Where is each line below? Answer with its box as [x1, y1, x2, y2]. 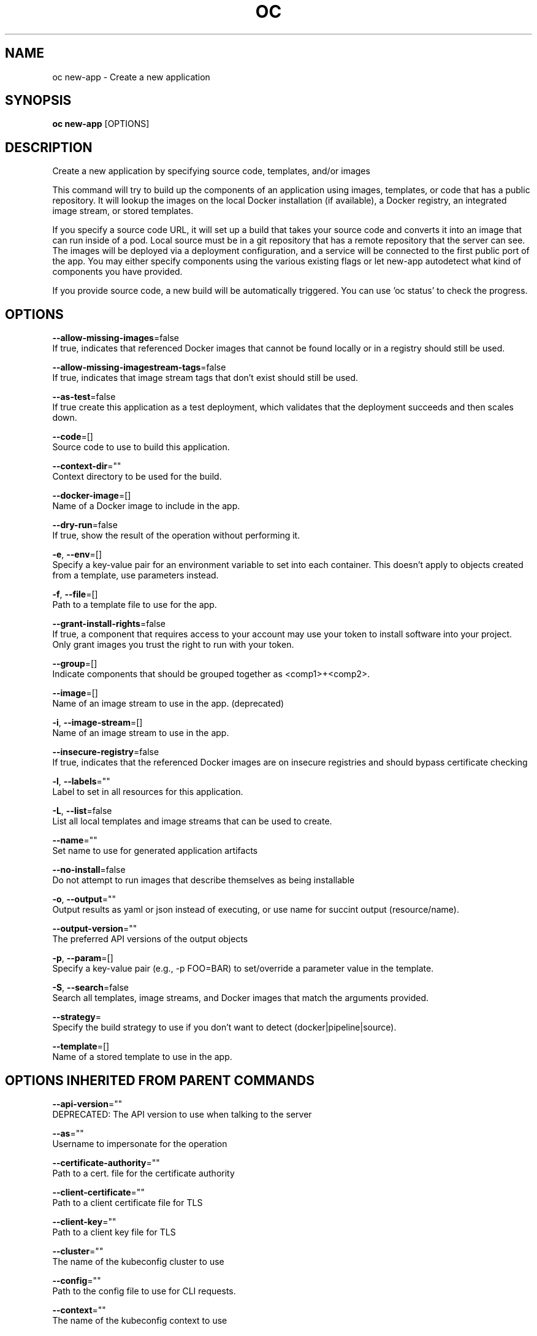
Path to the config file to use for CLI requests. [52, 1285, 236, 1296]
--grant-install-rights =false [52, 618, 166, 629]
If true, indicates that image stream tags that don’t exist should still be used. [52, 372, 359, 383]
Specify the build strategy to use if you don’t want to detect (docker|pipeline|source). [52, 1022, 397, 1033]
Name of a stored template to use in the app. [52, 1051, 232, 1062]
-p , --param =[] [52, 953, 113, 964]
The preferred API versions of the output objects [52, 934, 248, 945]
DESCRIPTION [5, 139, 93, 155]
